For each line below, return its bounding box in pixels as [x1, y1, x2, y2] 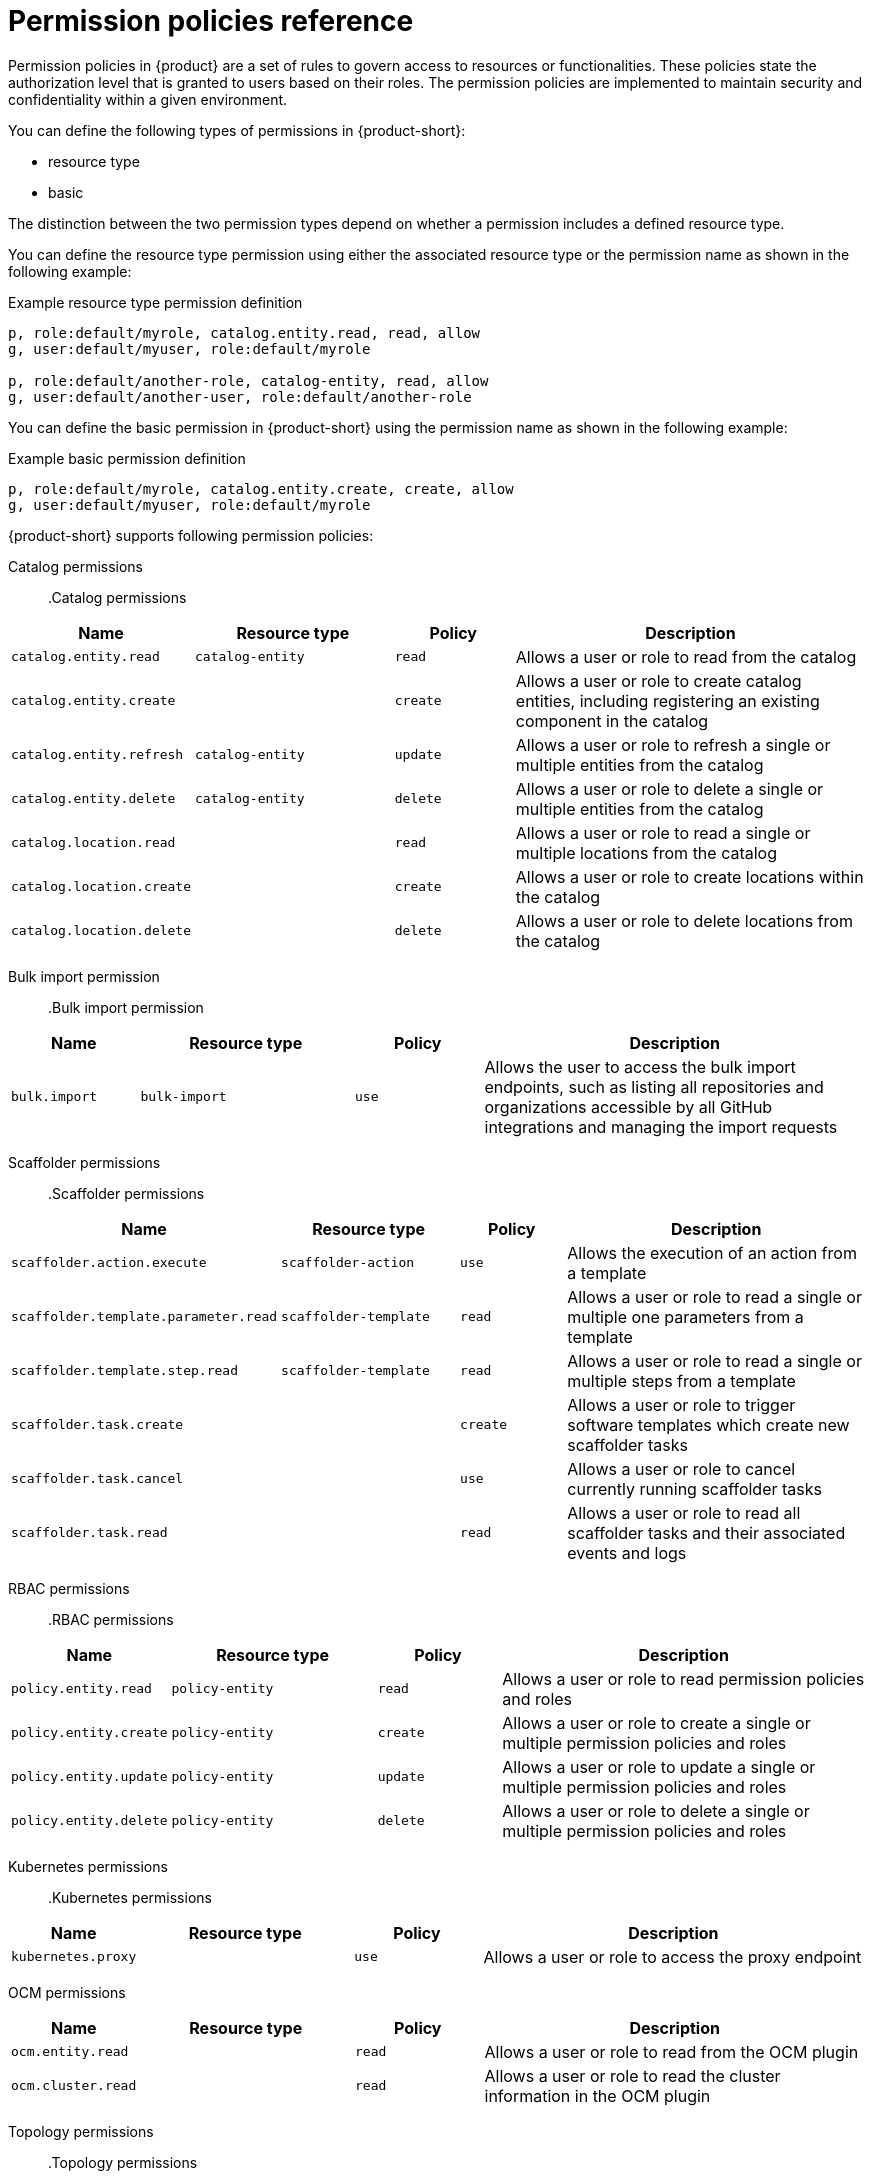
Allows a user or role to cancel [567, 1458, 796, 1479]
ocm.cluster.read [11, 2078, 137, 2094]
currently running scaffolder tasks [567, 1478, 822, 1499]
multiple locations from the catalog [515, 842, 778, 863]
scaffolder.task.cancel [11, 1471, 184, 1487]
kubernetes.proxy [11, 1949, 137, 1965]
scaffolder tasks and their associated [567, 1522, 846, 1543]
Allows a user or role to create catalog [515, 670, 802, 691]
